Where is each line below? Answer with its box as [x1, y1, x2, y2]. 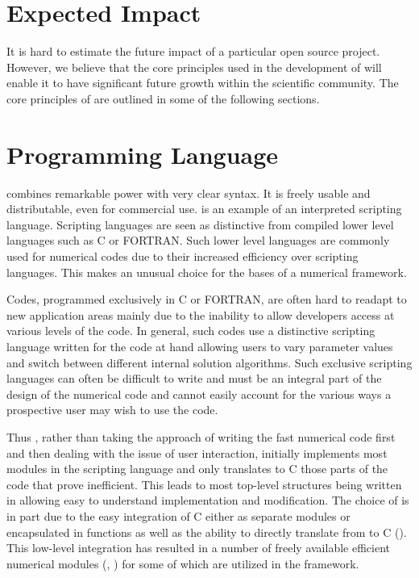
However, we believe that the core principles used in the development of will [6, 58, 382, 75]
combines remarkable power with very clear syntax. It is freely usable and [6, 184, 371, 201]
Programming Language [6, 137, 279, 170]
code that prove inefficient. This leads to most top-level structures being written [6, 475, 402, 492]
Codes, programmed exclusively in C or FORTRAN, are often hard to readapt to [6, 291, 407, 308]
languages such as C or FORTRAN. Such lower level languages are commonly [6, 232, 390, 249]
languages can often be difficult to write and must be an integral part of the [6, 370, 382, 387]
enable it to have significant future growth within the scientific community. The [6, 74, 399, 91]
